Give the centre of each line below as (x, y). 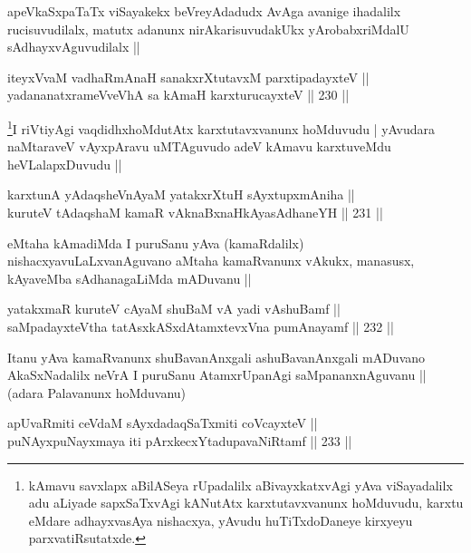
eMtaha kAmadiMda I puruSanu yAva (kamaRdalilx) (156, 243)
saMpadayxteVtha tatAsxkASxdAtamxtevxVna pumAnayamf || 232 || (201, 326)
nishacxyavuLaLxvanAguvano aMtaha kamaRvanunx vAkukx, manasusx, (211, 261)
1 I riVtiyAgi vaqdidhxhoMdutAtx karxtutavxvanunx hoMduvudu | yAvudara (221, 127)
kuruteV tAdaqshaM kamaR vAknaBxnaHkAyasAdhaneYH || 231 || (195, 212)
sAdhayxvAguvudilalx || (74, 47)
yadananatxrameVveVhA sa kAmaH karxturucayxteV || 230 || (178, 95)
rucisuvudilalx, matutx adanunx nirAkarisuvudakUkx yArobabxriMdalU (208, 29)
